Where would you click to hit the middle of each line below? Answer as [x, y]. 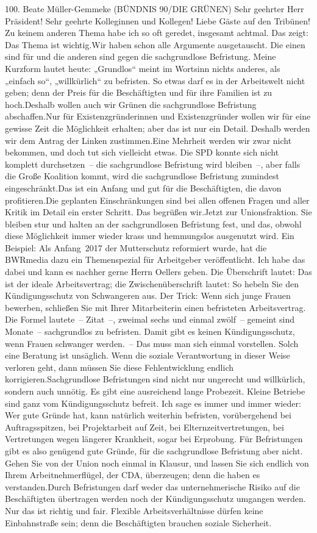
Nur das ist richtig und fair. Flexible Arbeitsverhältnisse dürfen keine [134, 510]
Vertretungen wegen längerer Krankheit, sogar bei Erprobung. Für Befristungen [154, 439]
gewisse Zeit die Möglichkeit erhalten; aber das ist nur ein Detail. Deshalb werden [158, 128]
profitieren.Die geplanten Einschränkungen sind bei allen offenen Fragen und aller [157, 200]
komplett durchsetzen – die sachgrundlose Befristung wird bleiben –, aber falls [153, 164]
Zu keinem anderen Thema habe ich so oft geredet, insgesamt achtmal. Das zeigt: [157, 33]
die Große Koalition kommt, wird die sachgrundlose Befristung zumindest [142, 176]
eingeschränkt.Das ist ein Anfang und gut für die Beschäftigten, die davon [143, 188]
